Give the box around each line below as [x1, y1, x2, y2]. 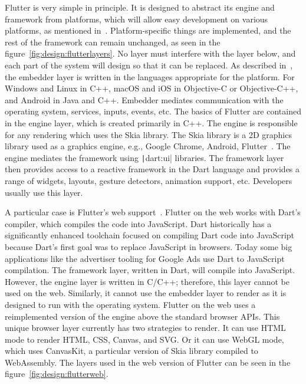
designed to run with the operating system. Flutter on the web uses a [5, 298, 256, 310]
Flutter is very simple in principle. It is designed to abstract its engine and [5, 1, 275, 13]
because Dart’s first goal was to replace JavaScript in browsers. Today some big [5, 240, 292, 252]
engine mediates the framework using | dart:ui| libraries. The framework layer [5, 151, 284, 163]
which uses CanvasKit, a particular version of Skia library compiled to [5, 344, 258, 357]
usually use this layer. [5, 186, 83, 198]
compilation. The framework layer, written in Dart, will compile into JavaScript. [5, 264, 295, 276]
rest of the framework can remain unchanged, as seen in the [5, 35, 221, 48]
